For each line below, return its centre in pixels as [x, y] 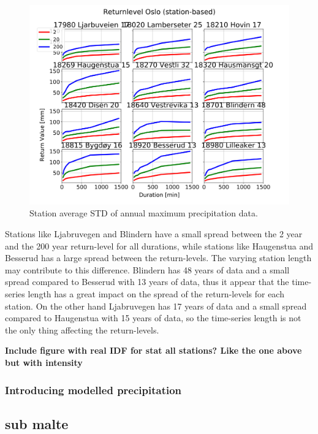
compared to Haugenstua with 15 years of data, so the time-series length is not [153, 318]
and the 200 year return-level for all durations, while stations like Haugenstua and [159, 246]
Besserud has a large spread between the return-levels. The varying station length [158, 258]
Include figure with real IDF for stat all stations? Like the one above [153, 350]
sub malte [37, 423]
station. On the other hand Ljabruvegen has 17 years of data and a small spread [156, 306]
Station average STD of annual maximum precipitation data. [144, 213]
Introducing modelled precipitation [93, 390]
